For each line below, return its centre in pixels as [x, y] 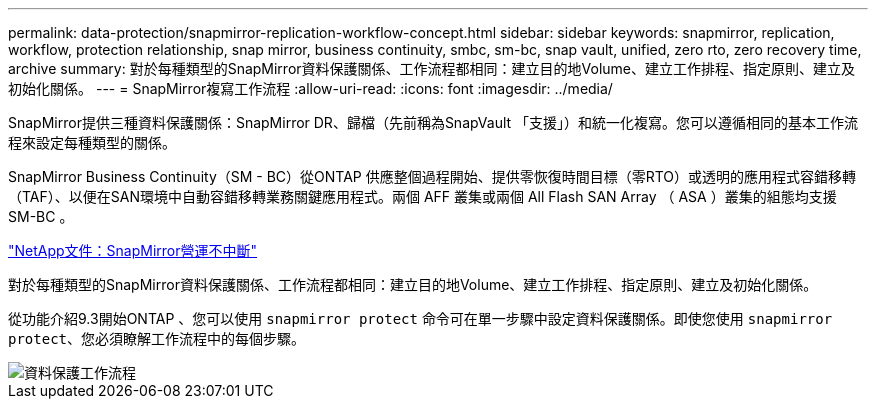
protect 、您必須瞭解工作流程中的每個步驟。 [157, 338]
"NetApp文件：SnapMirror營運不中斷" [133, 250]
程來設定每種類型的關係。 [92, 142]
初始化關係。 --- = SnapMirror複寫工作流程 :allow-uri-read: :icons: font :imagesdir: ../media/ [310, 88]
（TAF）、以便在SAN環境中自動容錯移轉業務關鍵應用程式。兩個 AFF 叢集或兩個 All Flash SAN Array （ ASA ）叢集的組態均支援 [422, 196]
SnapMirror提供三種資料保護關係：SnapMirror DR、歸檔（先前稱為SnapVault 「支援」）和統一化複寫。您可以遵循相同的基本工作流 [433, 122]
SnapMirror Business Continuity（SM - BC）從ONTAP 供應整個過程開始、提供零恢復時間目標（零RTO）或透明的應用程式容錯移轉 [432, 176]
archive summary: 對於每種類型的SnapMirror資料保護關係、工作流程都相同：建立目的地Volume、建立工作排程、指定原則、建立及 [431, 68]
